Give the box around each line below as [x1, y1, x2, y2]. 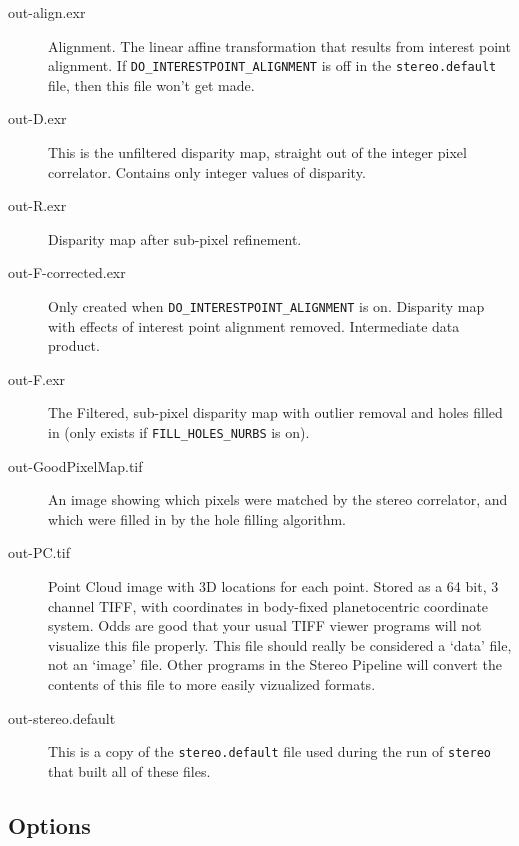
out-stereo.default [8, 707, 116, 728]
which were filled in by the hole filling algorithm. [48, 508, 346, 529]
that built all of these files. [48, 760, 211, 781]
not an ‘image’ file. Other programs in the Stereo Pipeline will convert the [48, 654, 502, 675]
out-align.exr [8, 2, 86, 22]
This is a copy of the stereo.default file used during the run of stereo [48, 741, 491, 762]
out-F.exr [8, 368, 66, 389]
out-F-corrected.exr [8, 262, 126, 283]
